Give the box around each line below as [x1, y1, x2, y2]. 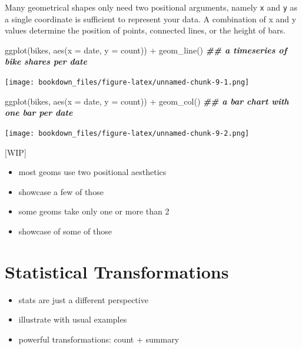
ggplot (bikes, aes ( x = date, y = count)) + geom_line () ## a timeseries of [5, 43, 287, 56]
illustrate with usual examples [18, 313, 127, 325]
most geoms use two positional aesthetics [18, 166, 167, 178]
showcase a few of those [18, 185, 104, 197]
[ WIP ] [5, 146, 26, 158]
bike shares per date [5, 55, 87, 68]
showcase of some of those [18, 224, 112, 237]
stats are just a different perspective [18, 293, 148, 306]
